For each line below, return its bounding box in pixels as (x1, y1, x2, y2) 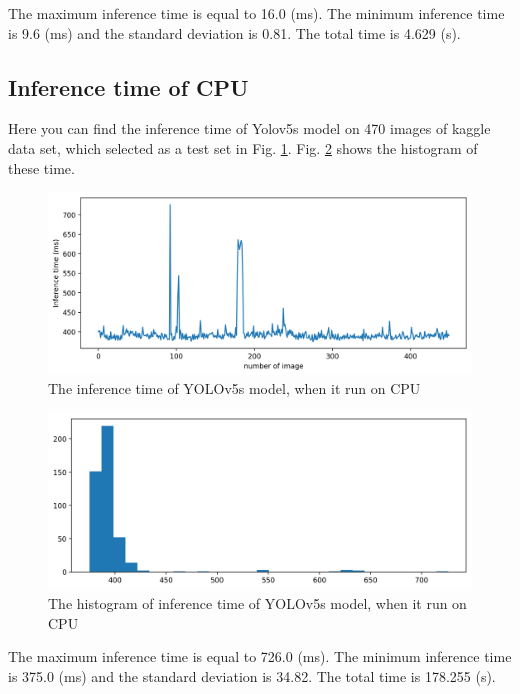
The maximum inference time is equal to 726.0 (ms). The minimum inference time (8, 646, 512, 667)
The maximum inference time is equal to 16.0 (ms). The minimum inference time (8, 3, 505, 23)
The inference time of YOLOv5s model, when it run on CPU (48, 378, 421, 399)
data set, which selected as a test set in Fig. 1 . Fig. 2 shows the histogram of (8, 137, 478, 158)
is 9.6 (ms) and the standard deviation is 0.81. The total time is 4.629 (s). (8, 22, 461, 43)
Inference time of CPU (8, 71, 249, 102)
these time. (8, 157, 75, 178)
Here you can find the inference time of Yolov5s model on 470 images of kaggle (8, 118, 491, 139)
